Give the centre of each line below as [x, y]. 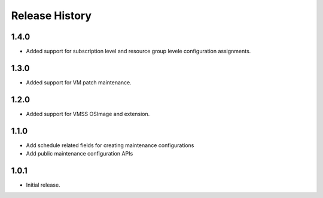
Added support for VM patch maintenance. [79, 82]
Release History [51, 16]
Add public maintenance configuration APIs [80, 154]
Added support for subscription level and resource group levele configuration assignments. [138, 51]
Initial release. [43, 185]
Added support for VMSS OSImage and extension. [88, 114]
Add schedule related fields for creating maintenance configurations [110, 145]
